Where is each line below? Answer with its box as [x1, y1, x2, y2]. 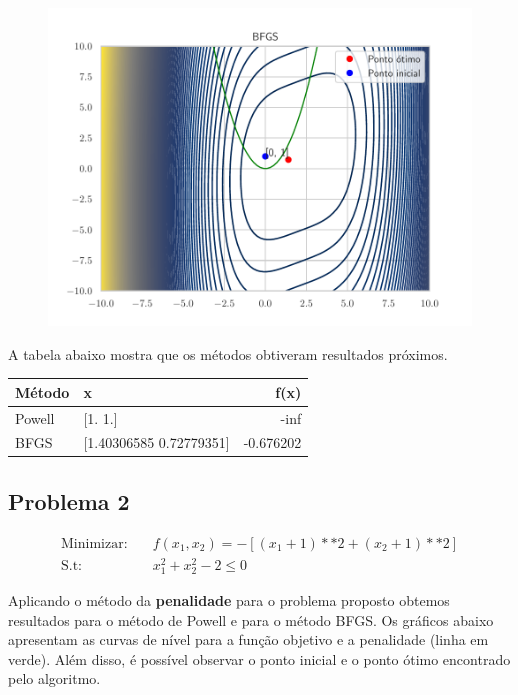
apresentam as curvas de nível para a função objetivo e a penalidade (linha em [8, 629, 489, 650]
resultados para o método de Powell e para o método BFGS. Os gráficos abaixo [8, 609, 494, 630]
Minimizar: [61, 536, 128, 551]
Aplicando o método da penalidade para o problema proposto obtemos [8, 589, 450, 610]
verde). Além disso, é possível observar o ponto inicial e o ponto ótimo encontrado [8, 648, 511, 669]
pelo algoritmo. [8, 668, 101, 689]
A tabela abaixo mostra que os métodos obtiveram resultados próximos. [8, 343, 448, 364]
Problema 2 [8, 485, 130, 516]
